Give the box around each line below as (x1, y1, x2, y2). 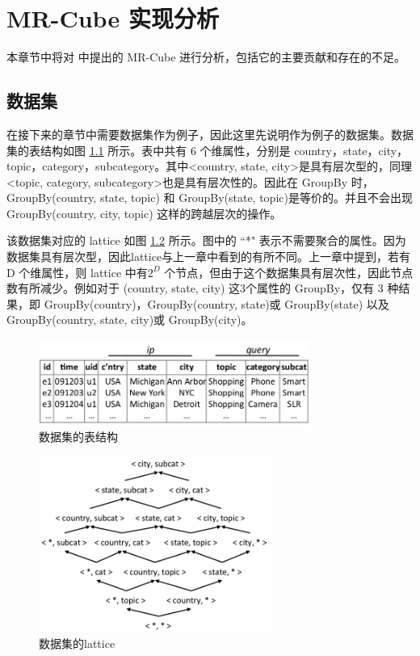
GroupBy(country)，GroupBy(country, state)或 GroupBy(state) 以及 (44, 295, 389, 312)
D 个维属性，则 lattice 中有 (6, 263, 148, 280)
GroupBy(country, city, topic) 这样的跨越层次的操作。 (6, 204, 282, 221)
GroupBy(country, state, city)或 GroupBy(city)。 (6, 311, 253, 328)
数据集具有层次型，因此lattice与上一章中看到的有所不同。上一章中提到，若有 (6, 248, 411, 265)
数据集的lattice (39, 635, 115, 652)
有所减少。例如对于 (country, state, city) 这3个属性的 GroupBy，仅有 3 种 (17, 280, 399, 296)
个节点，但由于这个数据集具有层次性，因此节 (164, 263, 402, 280)
